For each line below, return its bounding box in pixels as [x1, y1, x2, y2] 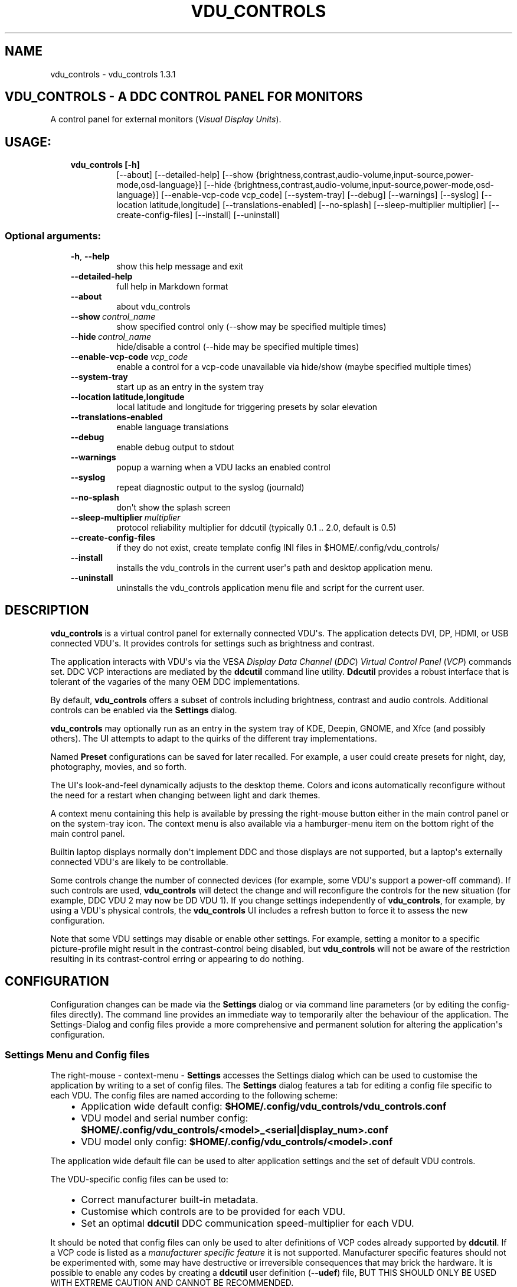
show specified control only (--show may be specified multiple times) [116, 321, 387, 332]
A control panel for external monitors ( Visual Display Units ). [50, 114, 282, 125]
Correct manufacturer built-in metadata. [81, 1194, 258, 1206]
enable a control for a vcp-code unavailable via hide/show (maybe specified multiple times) [116, 362, 472, 372]
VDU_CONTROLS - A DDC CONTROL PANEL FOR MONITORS [5, 89, 363, 105]
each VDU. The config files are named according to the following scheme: [50, 1090, 338, 1101]
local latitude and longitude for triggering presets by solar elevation [116, 402, 378, 412]
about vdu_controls [116, 301, 191, 312]
